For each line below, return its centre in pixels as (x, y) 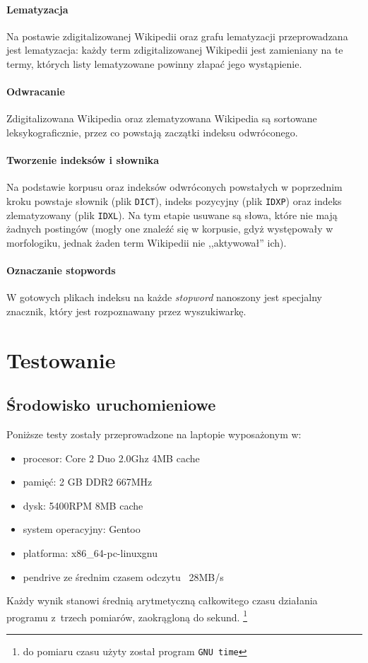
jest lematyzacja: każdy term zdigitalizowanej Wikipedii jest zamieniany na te (175, 50)
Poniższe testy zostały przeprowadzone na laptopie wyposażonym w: (154, 434)
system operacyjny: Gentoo (82, 529)
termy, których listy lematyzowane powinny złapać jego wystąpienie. (154, 63)
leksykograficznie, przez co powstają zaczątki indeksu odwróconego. (152, 132)
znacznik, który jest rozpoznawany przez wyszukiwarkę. (126, 311)
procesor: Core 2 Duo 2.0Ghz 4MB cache (111, 458)
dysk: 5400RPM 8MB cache (83, 505)
